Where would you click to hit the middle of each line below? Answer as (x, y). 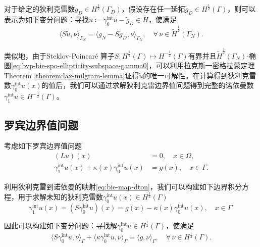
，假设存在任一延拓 (153, 9)
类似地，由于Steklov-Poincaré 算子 (59, 55)
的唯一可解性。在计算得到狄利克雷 (200, 75)
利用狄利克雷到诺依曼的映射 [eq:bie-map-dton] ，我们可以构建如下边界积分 (123, 186)
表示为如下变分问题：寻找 (46, 19)
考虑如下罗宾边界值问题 (43, 146)
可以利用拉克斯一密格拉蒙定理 (205, 65)
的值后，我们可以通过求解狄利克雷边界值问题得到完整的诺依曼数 (148, 85)
